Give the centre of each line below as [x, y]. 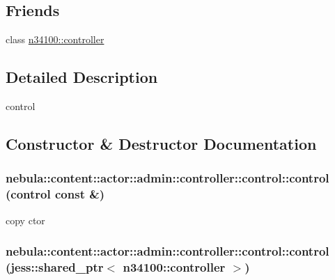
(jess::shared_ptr [55, 266]
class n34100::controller [55, 39]
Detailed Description [82, 77]
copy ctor [25, 220]
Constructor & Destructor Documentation [161, 143]
